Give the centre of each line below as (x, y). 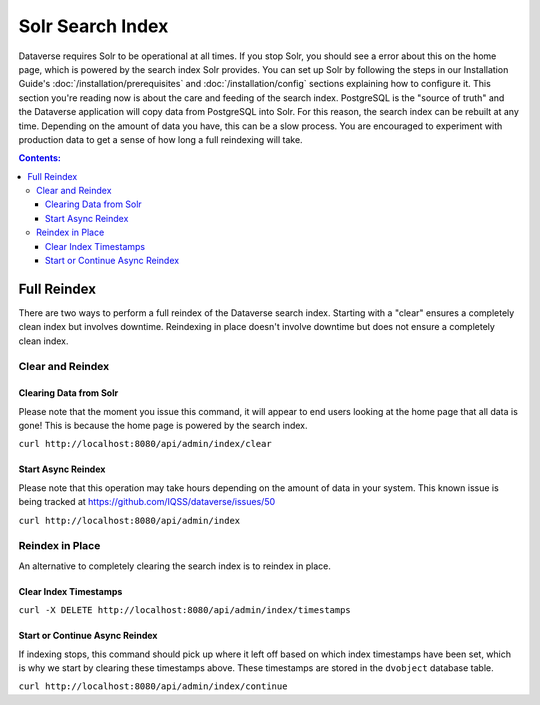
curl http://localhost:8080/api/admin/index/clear (145, 444)
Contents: (40, 158)
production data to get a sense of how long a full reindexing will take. (161, 139)
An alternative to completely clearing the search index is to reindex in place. (175, 566)
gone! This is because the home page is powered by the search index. (163, 426)
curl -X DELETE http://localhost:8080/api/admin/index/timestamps (185, 610)
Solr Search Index (93, 26)
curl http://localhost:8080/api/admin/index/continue (153, 686)
